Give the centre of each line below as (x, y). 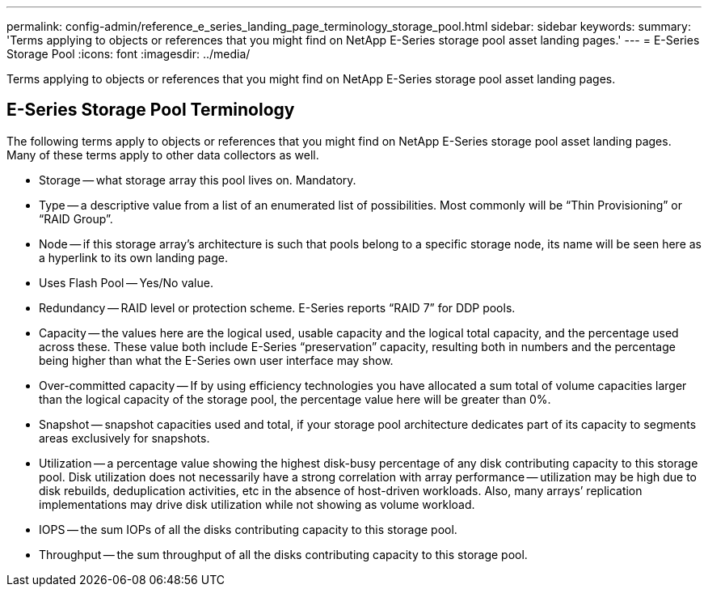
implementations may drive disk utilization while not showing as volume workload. (257, 504)
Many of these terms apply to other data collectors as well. (163, 155)
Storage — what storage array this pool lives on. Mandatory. (198, 180)
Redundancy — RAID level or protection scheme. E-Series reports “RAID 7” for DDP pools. (277, 307)
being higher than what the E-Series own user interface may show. (216, 360)
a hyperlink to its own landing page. (134, 257)
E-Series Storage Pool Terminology (151, 110)
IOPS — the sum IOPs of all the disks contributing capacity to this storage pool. (248, 529)
